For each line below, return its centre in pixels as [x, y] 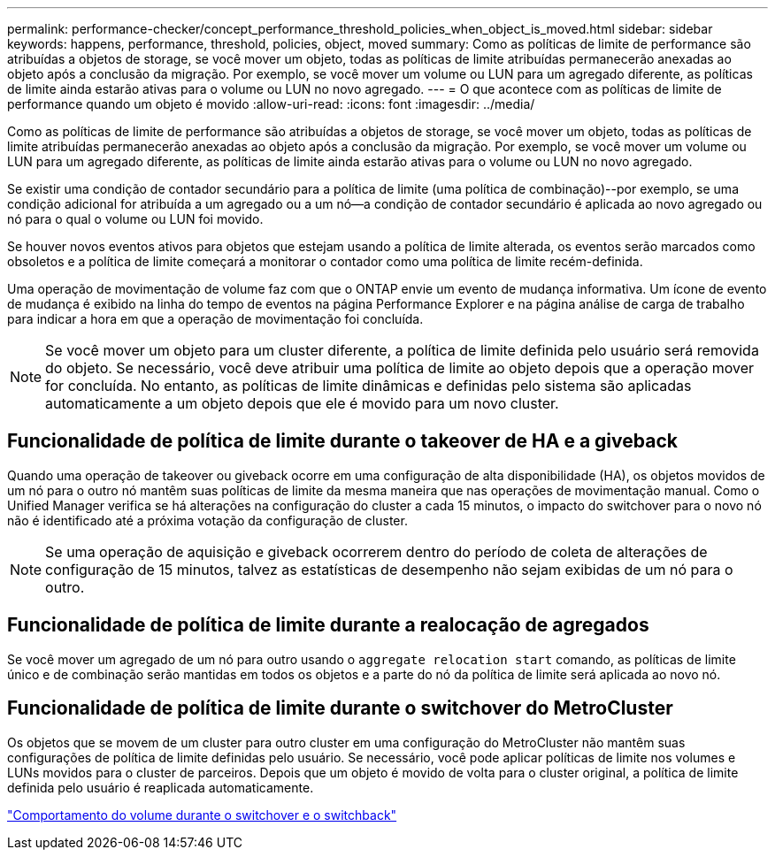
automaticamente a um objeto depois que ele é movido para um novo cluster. [302, 403]
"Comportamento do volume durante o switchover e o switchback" [202, 815]
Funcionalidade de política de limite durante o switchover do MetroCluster [340, 708]
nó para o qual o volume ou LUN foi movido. [135, 219]
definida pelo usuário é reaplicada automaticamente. [161, 787]
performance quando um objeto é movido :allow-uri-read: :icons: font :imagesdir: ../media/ [271, 104]
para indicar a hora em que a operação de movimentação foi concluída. [215, 319]
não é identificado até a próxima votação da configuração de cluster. [207, 520]
